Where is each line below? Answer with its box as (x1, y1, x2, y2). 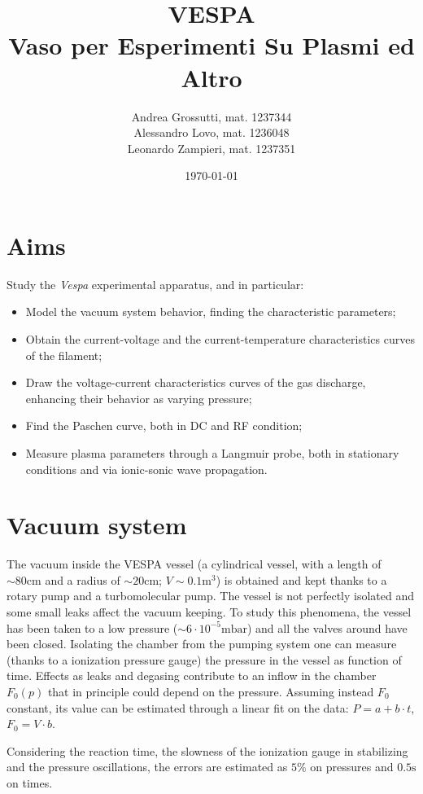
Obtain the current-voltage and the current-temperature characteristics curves (25, 331, 415, 347)
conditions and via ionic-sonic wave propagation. (25, 460, 268, 477)
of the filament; (25, 346, 102, 363)
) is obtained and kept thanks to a (216, 571, 387, 588)
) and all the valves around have (246, 619, 408, 636)
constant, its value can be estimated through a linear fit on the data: (7, 699, 349, 716)
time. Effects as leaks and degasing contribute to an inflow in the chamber (7, 667, 377, 684)
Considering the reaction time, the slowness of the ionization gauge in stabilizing (7, 742, 408, 759)
